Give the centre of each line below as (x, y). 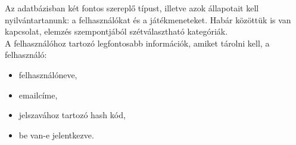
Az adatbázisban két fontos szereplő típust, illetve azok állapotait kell (132, 8)
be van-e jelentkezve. (56, 135)
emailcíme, (38, 95)
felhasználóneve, (48, 74)
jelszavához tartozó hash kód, (72, 115)
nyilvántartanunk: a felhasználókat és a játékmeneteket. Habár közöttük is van (148, 19)
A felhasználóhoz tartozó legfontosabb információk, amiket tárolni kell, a (137, 43)
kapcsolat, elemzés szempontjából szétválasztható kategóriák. (116, 31)
